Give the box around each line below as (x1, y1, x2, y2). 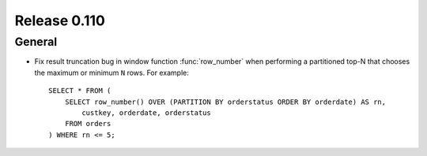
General (14, 35, 58, 49)
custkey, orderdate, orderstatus (81, 108, 211, 117)
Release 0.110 (14, 12, 106, 29)
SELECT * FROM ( (48, 87, 111, 95)
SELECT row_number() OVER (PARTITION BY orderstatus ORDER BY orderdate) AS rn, (64, 97, 387, 106)
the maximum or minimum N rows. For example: (34, 68, 189, 77)
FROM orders (64, 119, 111, 128)
